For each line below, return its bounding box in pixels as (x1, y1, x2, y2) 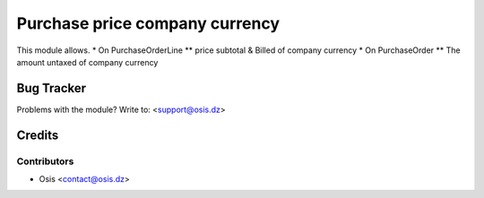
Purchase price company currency (16, 13, 280, 33)
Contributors (16, 155, 74, 168)
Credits (16, 127, 59, 142)
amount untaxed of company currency (16, 56, 159, 67)
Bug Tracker (16, 81, 87, 96)
